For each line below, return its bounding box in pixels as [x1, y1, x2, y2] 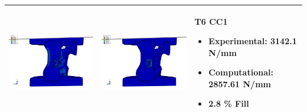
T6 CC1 [194, 15, 228, 27]
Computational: [208, 66, 273, 78]
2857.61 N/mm [208, 77, 271, 90]
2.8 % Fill [208, 97, 249, 110]
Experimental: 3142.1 [208, 35, 297, 47]
